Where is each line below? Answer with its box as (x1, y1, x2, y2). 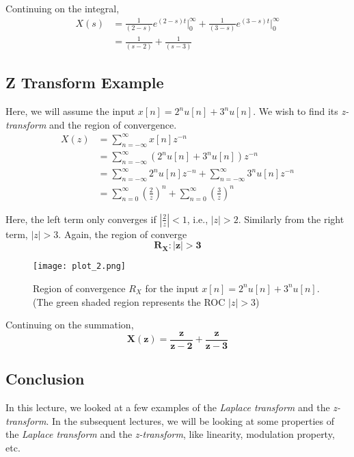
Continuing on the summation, (5, 317, 134, 332)
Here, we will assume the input (5, 104, 135, 118)
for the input (145, 280, 199, 295)
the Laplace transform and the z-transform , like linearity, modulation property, (5, 427, 335, 441)
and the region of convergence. (49, 117, 177, 131)
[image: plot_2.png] (33, 261, 126, 272)
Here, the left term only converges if (5, 211, 156, 226)
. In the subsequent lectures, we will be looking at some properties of (46, 413, 335, 428)
